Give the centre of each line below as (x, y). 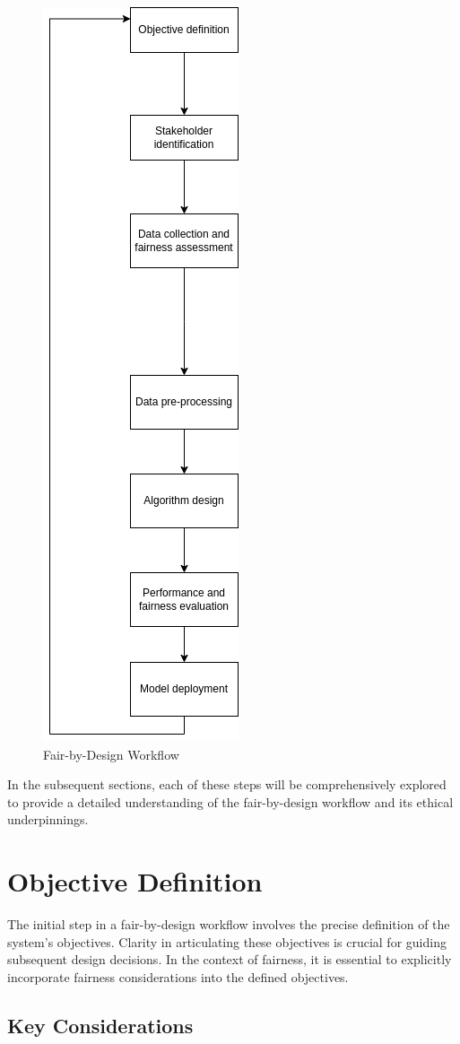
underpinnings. (48, 819)
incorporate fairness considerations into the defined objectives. (178, 976)
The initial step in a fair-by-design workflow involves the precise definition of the (229, 924)
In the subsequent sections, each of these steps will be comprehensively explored (227, 784)
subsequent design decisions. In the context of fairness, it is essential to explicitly (230, 959)
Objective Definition (135, 881)
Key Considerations (100, 1025)
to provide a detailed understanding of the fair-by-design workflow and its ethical (230, 801)
